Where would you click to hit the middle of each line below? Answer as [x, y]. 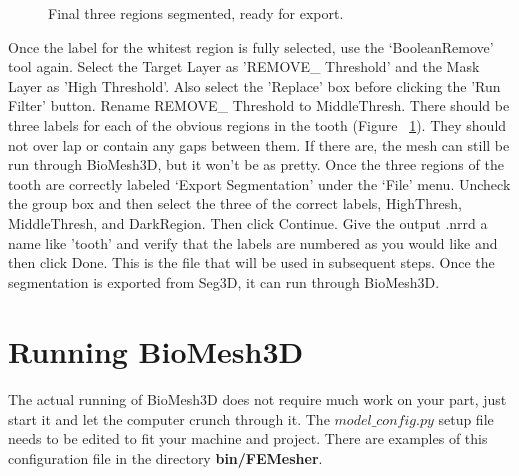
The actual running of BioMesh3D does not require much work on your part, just [257, 399]
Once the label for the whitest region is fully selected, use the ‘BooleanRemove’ [251, 46]
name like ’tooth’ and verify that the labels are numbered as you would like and [253, 242]
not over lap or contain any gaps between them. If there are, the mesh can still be [259, 144]
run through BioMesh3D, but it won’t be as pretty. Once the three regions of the [256, 164]
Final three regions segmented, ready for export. [196, 13]
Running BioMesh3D [156, 350]
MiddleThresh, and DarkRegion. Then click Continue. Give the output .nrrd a [248, 222]
